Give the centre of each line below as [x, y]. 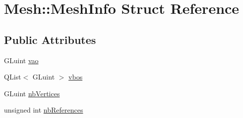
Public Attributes [50, 39]
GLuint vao [21, 60]
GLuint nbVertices [32, 93]
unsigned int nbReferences [44, 110]
